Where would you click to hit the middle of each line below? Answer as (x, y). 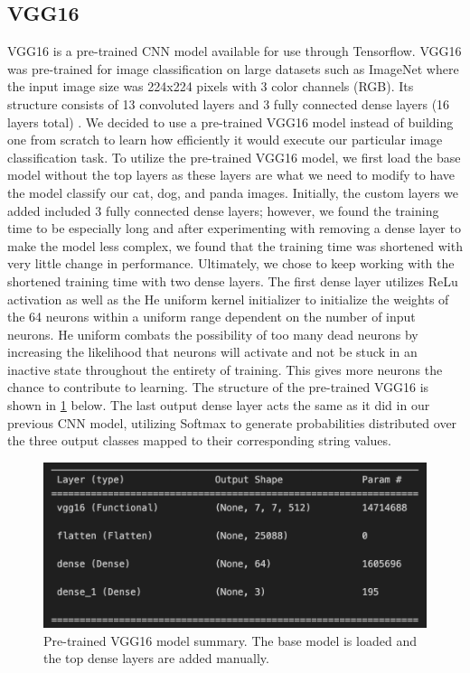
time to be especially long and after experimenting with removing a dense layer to (234, 228)
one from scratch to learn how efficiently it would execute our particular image (225, 140)
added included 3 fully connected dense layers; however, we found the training (223, 210)
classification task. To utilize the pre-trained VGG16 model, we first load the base (234, 157)
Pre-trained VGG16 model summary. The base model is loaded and (230, 640)
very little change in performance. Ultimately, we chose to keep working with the (231, 263)
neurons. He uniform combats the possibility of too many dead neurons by (213, 334)
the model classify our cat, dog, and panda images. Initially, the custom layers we (233, 192)
